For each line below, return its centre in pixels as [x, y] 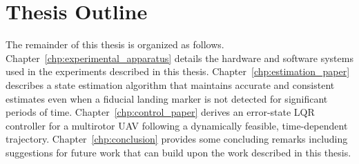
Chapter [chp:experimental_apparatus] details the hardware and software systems [179, 58]
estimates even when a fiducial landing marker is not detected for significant [167, 98]
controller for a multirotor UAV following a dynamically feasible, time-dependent [177, 125]
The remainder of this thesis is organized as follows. [115, 44]
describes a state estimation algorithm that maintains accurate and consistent [170, 84]
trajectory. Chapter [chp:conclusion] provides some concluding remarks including [177, 139]
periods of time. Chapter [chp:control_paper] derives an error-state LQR [160, 112]
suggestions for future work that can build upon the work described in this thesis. [178, 152]
